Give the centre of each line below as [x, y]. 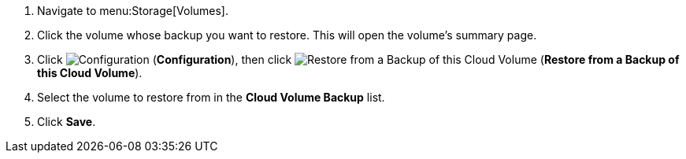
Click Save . [67, 122]
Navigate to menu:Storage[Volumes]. [133, 11]
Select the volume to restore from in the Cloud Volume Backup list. [211, 97]
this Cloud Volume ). [90, 73]
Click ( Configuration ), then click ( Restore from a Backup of [358, 59]
